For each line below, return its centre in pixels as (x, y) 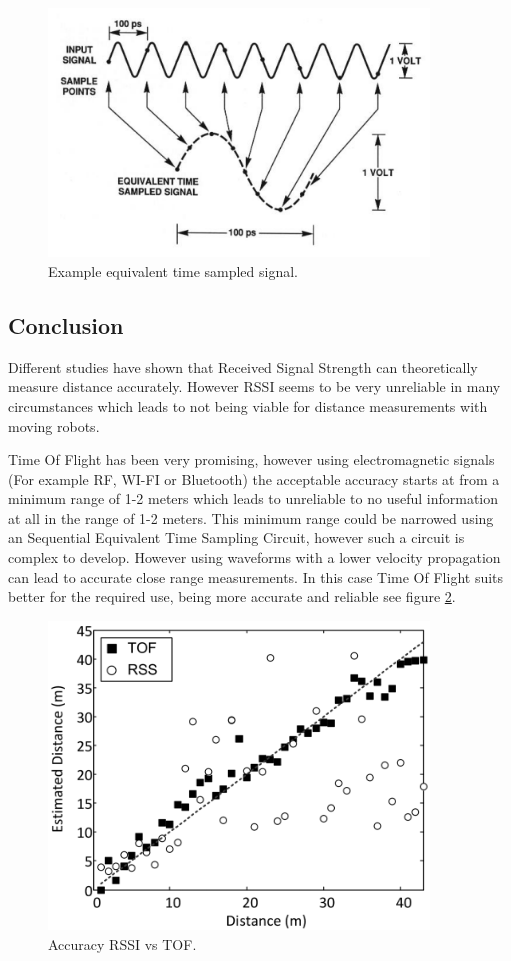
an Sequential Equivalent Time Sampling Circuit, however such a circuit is (236, 537)
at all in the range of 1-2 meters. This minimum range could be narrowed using (251, 517)
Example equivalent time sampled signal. (173, 270)
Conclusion (66, 324)
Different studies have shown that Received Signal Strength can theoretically (243, 366)
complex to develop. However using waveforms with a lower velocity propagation (254, 557)
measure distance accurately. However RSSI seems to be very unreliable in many (254, 386)
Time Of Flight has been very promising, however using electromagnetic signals (251, 459)
